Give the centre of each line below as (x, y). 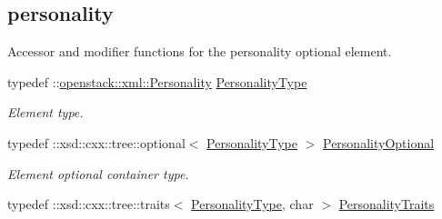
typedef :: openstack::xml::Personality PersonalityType (157, 81)
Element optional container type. (98, 173)
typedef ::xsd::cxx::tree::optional (96, 142)
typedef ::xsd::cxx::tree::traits (89, 204)
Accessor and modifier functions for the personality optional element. (200, 51)
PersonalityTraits (387, 204)
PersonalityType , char (252, 204)
